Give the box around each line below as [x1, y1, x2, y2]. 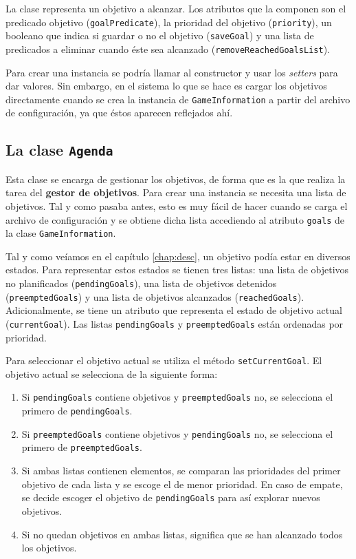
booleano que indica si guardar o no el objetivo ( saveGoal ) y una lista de [5, 28, 314, 43]
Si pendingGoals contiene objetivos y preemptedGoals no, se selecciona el [21, 390, 333, 404]
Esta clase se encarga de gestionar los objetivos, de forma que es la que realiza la [5, 171, 346, 186]
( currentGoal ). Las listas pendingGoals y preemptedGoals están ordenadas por [5, 316, 344, 330]
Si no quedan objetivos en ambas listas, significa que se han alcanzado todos [21, 527, 343, 541]
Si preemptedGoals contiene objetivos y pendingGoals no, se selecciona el [21, 426, 333, 441]
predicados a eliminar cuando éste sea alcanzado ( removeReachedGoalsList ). [5, 41, 331, 56]
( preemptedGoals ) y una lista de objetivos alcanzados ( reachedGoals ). [5, 289, 304, 304]
